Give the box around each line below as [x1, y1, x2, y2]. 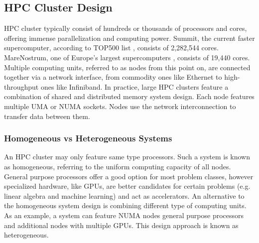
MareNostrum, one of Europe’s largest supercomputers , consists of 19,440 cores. [4, 52, 250, 62]
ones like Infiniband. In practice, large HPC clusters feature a [40, 81, 229, 92]
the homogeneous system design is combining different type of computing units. [4, 200, 247, 211]
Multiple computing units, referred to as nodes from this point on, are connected [4, 62, 251, 72]
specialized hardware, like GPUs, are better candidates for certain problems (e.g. [4, 181, 251, 191]
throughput [4, 81, 39, 92]
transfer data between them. [4, 111, 90, 121]
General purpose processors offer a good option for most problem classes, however [4, 171, 254, 181]
